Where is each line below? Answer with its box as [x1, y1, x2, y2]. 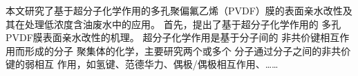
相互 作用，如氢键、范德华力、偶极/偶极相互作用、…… [34, 57, 279, 71]
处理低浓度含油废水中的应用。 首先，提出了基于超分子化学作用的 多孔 [24, 16, 341, 31]
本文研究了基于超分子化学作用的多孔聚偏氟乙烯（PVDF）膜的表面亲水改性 [6, 3, 343, 17]
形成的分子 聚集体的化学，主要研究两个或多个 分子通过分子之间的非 [24, 43, 332, 58]
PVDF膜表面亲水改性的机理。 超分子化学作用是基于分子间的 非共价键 [6, 30, 321, 45]
